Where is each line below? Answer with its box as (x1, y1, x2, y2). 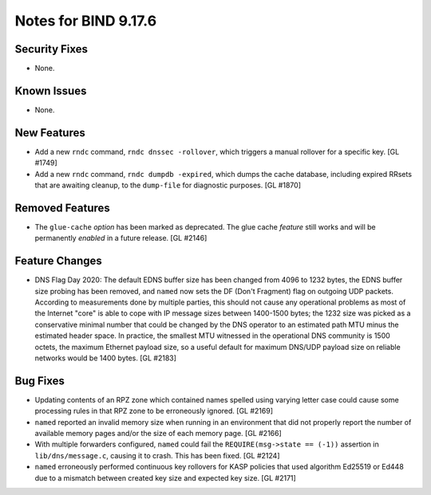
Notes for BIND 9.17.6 (14, 12, 157, 29)
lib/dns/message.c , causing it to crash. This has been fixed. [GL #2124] (34, 450, 280, 460)
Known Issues (14, 84, 87, 97)
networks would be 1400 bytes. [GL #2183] (34, 353, 177, 363)
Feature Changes (14, 254, 103, 268)
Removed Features (14, 201, 111, 214)
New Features (14, 126, 85, 139)
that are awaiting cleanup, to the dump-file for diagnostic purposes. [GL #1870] (34, 180, 301, 191)
